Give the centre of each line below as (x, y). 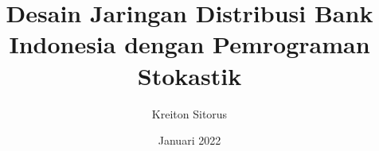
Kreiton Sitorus (189, 113)
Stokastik (189, 75)
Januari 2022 (189, 140)
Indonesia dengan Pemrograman (189, 44)
